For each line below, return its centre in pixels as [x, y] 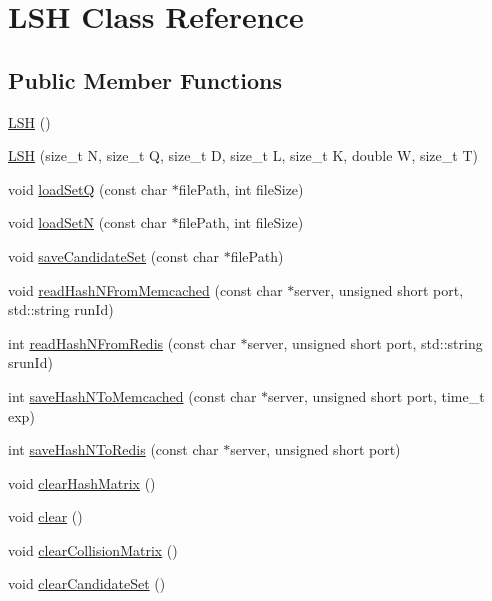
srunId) [30, 362]
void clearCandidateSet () [87, 583]
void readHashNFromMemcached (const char [145, 289]
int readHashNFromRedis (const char [122, 342]
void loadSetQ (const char [88, 188]
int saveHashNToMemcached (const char [132, 395]
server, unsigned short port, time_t [376, 395]
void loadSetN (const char [87, 222]
